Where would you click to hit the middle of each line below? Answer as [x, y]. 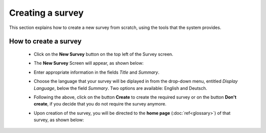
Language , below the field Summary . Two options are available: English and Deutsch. [120, 88]
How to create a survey [45, 41]
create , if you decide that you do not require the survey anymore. [100, 104]
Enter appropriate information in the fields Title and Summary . [97, 72]
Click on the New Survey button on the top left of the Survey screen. [103, 54]
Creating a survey [46, 13]
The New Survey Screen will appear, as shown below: [89, 63]
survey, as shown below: [59, 120]
